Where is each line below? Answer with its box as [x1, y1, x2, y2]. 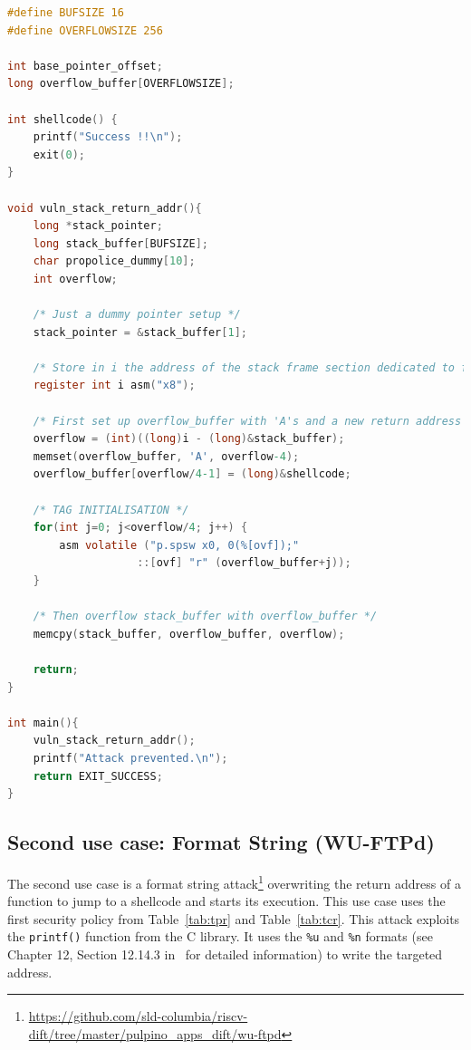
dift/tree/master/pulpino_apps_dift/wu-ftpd [28, 1024, 282, 1043]
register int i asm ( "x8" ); [33, 379, 196, 392]
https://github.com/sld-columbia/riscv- [28, 1007, 248, 1026]
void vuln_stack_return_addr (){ [7, 201, 202, 215]
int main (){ [7, 716, 79, 729]
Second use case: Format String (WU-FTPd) [7, 828, 435, 856]
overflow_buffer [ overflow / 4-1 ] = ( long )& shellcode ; [33, 467, 351, 481]
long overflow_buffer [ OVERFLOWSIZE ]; [7, 77, 235, 91]
